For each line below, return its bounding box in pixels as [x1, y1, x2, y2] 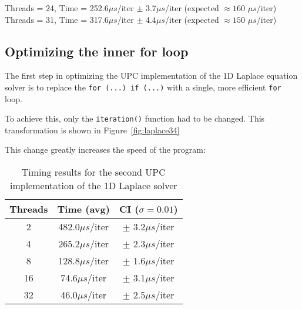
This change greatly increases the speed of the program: [5, 143, 206, 156]
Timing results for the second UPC [21, 165, 166, 179]
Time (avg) [57, 202, 110, 216]
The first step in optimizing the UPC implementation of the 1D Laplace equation [5, 69, 298, 82]
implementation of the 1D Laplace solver [10, 179, 177, 193]
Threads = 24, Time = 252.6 [5, 2, 109, 14]
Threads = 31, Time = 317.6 [5, 13, 109, 25]
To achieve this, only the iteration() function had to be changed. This [5, 112, 265, 125]
